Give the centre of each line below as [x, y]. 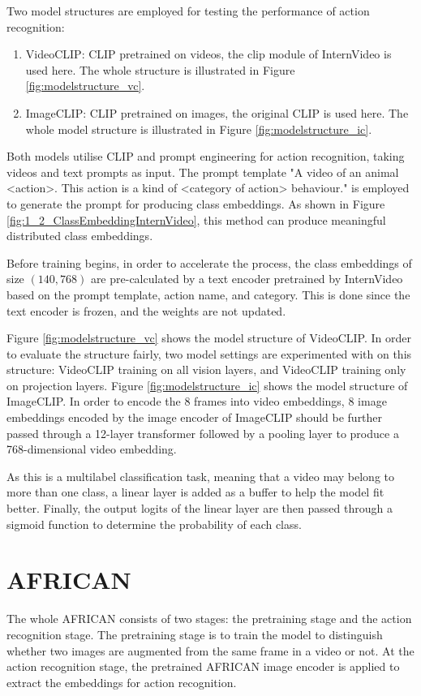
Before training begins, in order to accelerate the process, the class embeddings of [209, 262]
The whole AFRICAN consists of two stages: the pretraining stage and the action [209, 619]
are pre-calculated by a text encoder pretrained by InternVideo [247, 279]
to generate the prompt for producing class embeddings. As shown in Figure [196, 203]
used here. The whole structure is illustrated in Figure [160, 69]
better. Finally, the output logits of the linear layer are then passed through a [200, 508]
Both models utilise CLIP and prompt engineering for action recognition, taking [206, 156]
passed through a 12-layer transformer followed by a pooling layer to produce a [203, 433]
